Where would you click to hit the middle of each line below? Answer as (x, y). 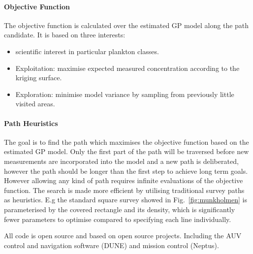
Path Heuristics (31, 123)
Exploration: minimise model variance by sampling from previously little (125, 94)
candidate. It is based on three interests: (65, 35)
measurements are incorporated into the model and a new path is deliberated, (121, 161)
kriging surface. (39, 78)
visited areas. (35, 104)
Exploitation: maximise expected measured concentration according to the (127, 68)
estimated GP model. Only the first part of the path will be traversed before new (126, 151)
